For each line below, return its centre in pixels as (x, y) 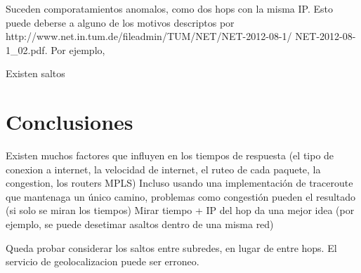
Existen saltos (35, 73)
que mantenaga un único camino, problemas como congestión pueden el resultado (181, 196)
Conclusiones (70, 122)
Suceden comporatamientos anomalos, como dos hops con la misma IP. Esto (169, 8)
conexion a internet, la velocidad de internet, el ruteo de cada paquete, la (163, 169)
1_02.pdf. (27, 49)
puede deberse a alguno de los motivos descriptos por (120, 22)
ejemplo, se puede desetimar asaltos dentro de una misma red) (140, 224)
